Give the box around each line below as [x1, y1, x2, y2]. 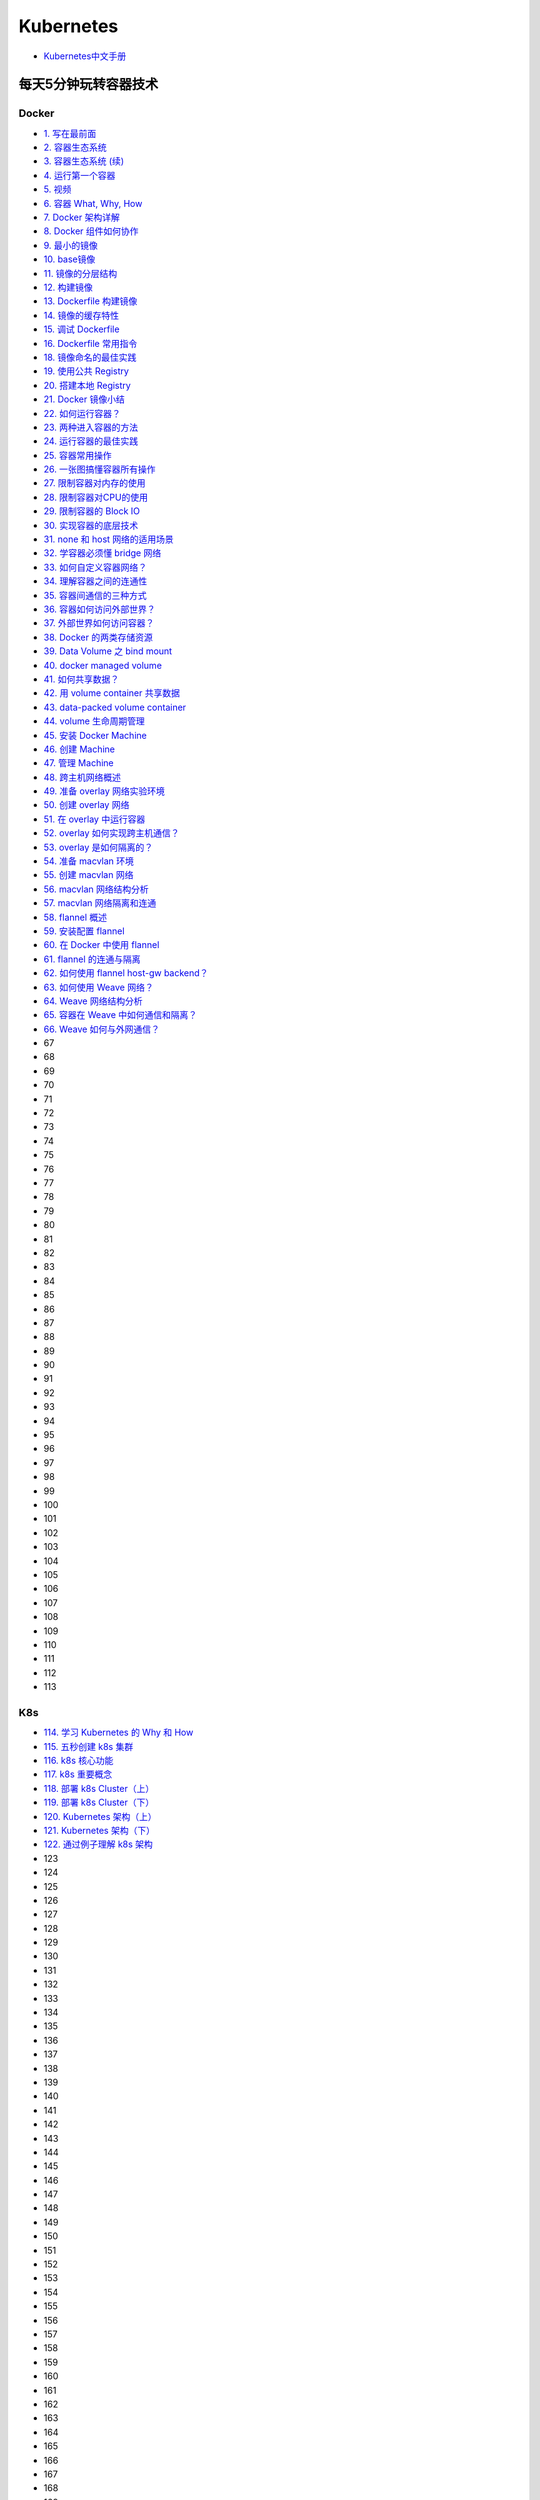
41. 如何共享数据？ [43, 673, 120, 685]
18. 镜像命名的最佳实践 [43, 351, 137, 363]
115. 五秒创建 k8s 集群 [43, 1740, 134, 1752]
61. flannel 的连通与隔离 [43, 953, 141, 965]
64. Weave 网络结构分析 [43, 995, 143, 1007]
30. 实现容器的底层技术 [43, 519, 139, 531]
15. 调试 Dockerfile [43, 323, 120, 335]
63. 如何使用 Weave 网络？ [43, 981, 154, 993]
